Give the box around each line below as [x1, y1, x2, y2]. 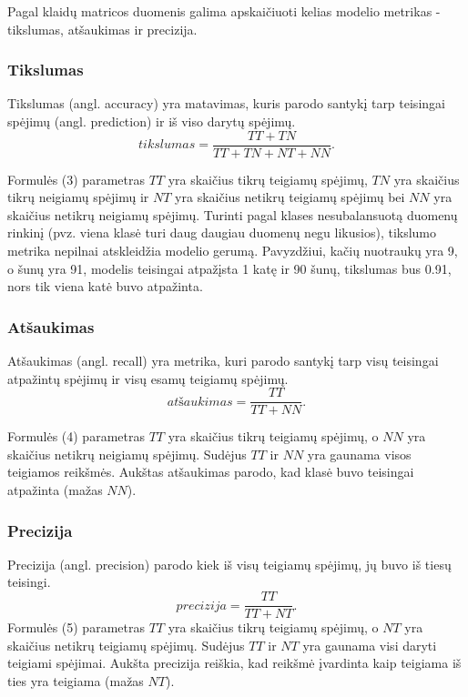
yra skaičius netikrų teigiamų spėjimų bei [175, 187, 405, 207]
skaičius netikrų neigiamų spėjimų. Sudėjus [7, 444, 247, 463]
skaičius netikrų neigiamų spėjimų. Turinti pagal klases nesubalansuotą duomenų [7, 205, 458, 224]
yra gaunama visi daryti [302, 635, 437, 654]
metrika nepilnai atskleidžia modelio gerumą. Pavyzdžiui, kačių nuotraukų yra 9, [7, 241, 458, 260]
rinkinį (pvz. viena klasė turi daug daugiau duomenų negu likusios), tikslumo [7, 223, 437, 242]
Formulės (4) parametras [7, 427, 145, 446]
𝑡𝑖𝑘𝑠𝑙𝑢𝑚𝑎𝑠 [138, 138, 196, 152]
